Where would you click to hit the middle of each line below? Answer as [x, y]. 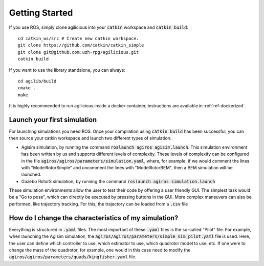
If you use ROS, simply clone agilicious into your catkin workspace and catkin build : [99, 27]
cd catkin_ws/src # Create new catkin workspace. [78, 38]
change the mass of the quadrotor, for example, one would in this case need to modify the [100, 250]
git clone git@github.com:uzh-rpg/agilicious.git [78, 52]
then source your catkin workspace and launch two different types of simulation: [90, 138]
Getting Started [41, 13]
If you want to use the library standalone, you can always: [67, 70]
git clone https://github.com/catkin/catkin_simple [81, 45]
